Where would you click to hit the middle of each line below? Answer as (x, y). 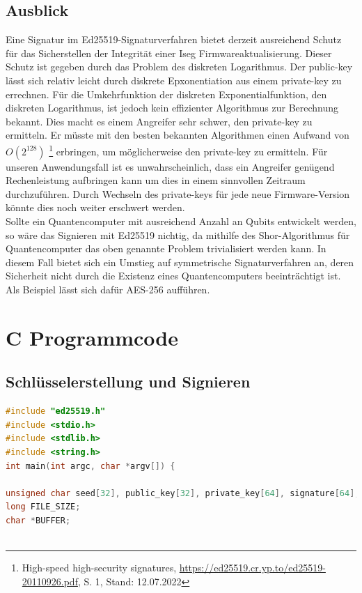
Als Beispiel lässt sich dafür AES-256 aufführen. (108, 289)
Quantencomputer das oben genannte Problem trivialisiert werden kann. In (166, 248)
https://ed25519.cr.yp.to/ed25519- (252, 568)
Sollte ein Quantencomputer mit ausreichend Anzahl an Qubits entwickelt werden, (181, 221)
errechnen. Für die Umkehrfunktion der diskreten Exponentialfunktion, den (166, 94)
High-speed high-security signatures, (99, 568)
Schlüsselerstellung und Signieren (128, 382)
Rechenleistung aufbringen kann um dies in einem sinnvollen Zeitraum (156, 180)
